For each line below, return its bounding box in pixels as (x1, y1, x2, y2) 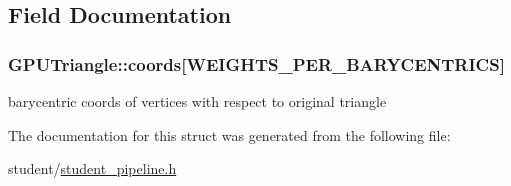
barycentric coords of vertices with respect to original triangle (8, 91, 387, 111)
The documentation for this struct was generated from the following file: (8, 124, 451, 145)
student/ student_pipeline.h (8, 158, 177, 179)
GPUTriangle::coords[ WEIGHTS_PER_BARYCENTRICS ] (8, 51, 505, 76)
